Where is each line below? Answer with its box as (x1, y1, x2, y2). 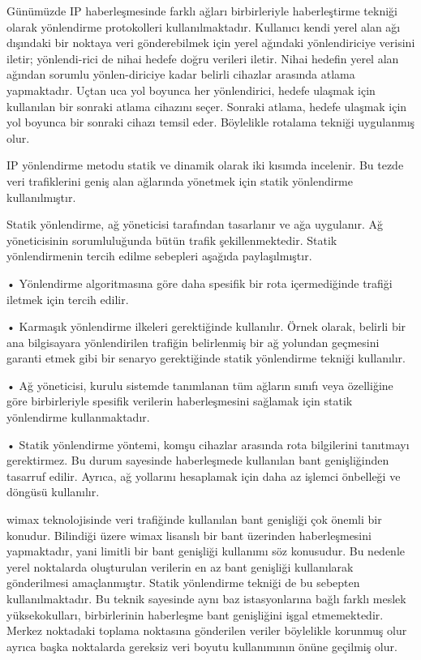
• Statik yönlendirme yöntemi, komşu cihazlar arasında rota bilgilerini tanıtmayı (6, 435, 410, 452)
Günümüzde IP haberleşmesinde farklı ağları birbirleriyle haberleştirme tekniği (6, 2, 397, 19)
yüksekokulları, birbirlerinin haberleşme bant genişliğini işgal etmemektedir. (6, 606, 384, 623)
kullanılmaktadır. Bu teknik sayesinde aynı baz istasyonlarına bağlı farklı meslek (6, 590, 406, 606)
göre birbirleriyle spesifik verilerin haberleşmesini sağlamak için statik (6, 392, 353, 409)
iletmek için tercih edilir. (6, 290, 129, 307)
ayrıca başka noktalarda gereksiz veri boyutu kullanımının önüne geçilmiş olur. (6, 637, 397, 654)
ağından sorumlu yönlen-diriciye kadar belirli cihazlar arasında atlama (6, 66, 355, 83)
